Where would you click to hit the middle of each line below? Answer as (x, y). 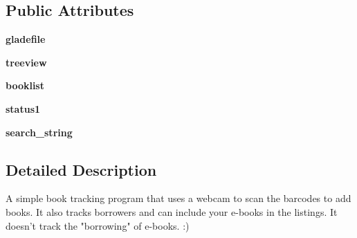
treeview (26, 62)
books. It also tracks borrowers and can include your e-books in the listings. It (172, 211)
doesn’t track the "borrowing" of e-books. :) (98, 225)
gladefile (26, 39)
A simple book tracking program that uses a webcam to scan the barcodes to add (178, 198)
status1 (23, 108)
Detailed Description (81, 169)
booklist (25, 85)
